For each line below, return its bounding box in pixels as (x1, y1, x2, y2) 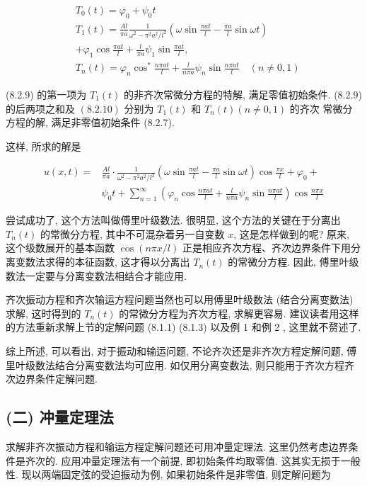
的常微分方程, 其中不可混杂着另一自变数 (40, 226, 225, 241)
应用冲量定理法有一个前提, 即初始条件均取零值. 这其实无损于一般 (61, 453, 361, 468)
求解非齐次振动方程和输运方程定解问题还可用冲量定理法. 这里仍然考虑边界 (6, 439, 349, 454)
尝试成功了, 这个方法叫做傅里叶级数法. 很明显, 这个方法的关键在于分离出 (6, 213, 341, 227)
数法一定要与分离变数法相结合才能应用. (6, 268, 187, 283)
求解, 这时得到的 (6, 305, 81, 320)
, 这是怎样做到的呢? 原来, (233, 226, 350, 241)
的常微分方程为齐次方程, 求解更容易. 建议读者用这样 (119, 305, 359, 320)
